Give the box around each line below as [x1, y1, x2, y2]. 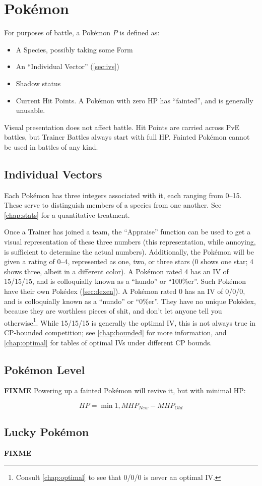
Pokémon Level [4, 361, 85, 377]
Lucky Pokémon [4, 423, 89, 439]
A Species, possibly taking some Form [16, 44, 133, 54]
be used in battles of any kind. [4, 141, 98, 152]
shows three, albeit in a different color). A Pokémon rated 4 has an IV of [4, 266, 229, 276]
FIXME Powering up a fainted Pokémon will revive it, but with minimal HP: [4, 385, 246, 396]
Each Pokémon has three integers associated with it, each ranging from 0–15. [4, 190, 242, 200]
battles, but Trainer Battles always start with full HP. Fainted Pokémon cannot [4, 132, 250, 142]
